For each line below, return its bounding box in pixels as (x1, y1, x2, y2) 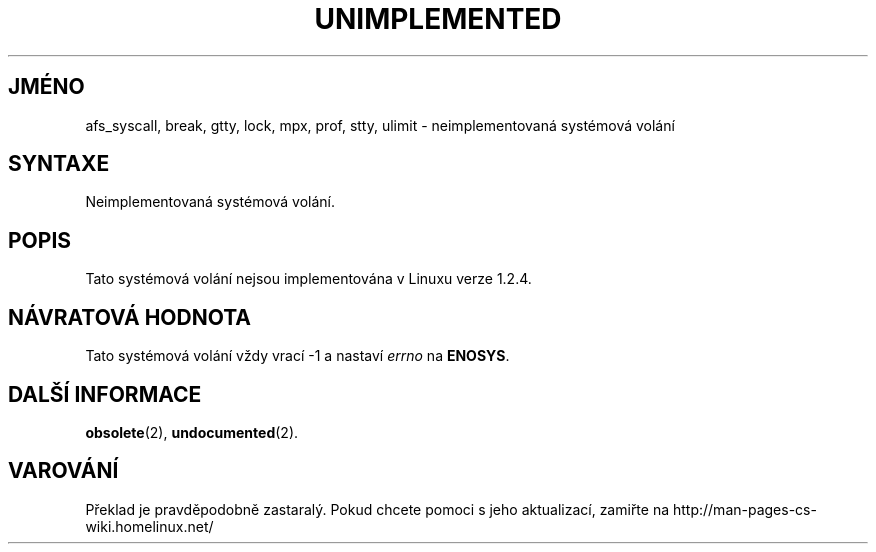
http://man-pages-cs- (672, 500, 817, 518)
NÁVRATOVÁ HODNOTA (8, 304, 252, 330)
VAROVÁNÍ (8, 458, 119, 484)
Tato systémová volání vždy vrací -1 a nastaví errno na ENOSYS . (85, 347, 510, 365)
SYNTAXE (8, 151, 110, 177)
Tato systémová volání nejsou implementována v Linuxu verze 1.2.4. (85, 270, 532, 288)
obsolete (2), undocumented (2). (85, 423, 299, 441)
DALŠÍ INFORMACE (8, 381, 202, 407)
